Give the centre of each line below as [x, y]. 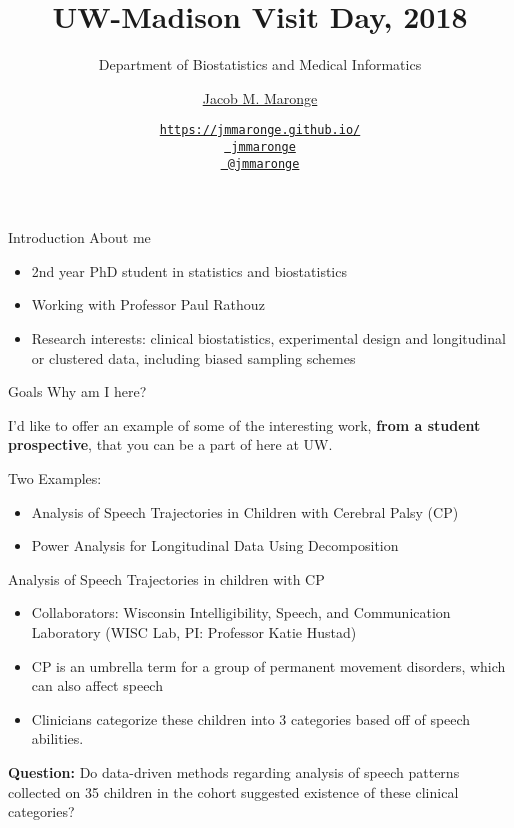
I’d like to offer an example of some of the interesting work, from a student [244, 424]
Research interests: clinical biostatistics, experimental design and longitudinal [268, 338]
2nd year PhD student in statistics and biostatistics [189, 270]
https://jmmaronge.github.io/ [260, 130]
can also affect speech [97, 685]
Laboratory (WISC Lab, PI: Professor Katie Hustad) [194, 632]
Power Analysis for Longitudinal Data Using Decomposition [215, 545]
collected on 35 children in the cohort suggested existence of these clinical [233, 791]
